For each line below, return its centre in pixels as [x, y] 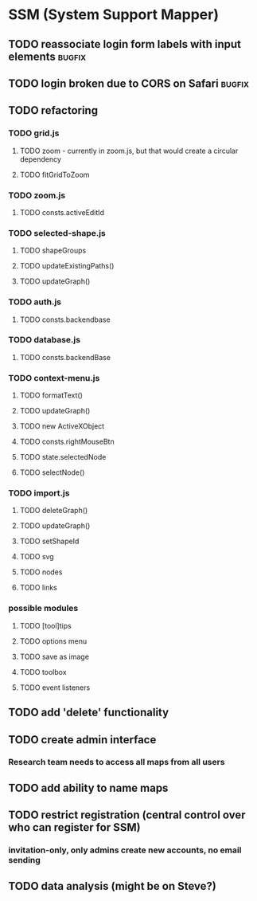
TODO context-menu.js [54, 378]
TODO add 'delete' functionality [89, 713]
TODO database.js [45, 340]
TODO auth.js [35, 302]
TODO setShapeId [49, 541]
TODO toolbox [43, 672]
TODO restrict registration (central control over [127, 815]
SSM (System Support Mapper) [114, 15]
